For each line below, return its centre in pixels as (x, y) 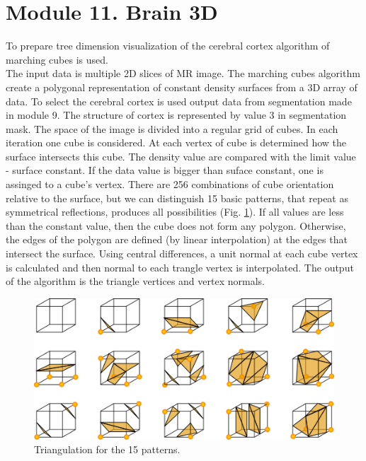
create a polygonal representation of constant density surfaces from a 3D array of (182, 87)
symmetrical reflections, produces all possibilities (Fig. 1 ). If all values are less (175, 212)
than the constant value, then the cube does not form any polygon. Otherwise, (176, 225)
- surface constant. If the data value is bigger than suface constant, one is (165, 170)
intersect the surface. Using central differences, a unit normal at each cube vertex (182, 253)
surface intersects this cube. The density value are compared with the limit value (181, 156)
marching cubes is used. (57, 59)
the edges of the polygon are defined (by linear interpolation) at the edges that (177, 239)
